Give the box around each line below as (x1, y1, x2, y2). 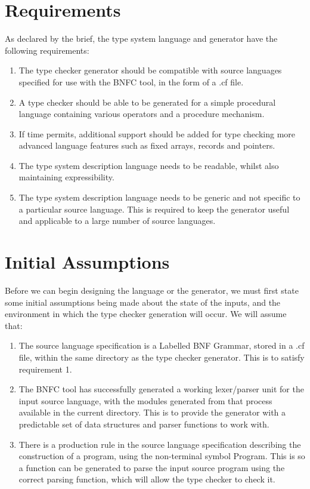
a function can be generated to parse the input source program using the (18, 461, 285, 473)
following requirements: (5, 44, 89, 56)
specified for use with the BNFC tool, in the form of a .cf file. (18, 75, 244, 88)
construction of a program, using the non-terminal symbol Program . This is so (18, 450, 305, 462)
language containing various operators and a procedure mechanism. (18, 107, 265, 120)
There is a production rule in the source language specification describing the (18, 438, 301, 450)
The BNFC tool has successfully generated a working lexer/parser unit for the (18, 383, 304, 395)
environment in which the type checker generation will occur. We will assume (5, 307, 287, 320)
